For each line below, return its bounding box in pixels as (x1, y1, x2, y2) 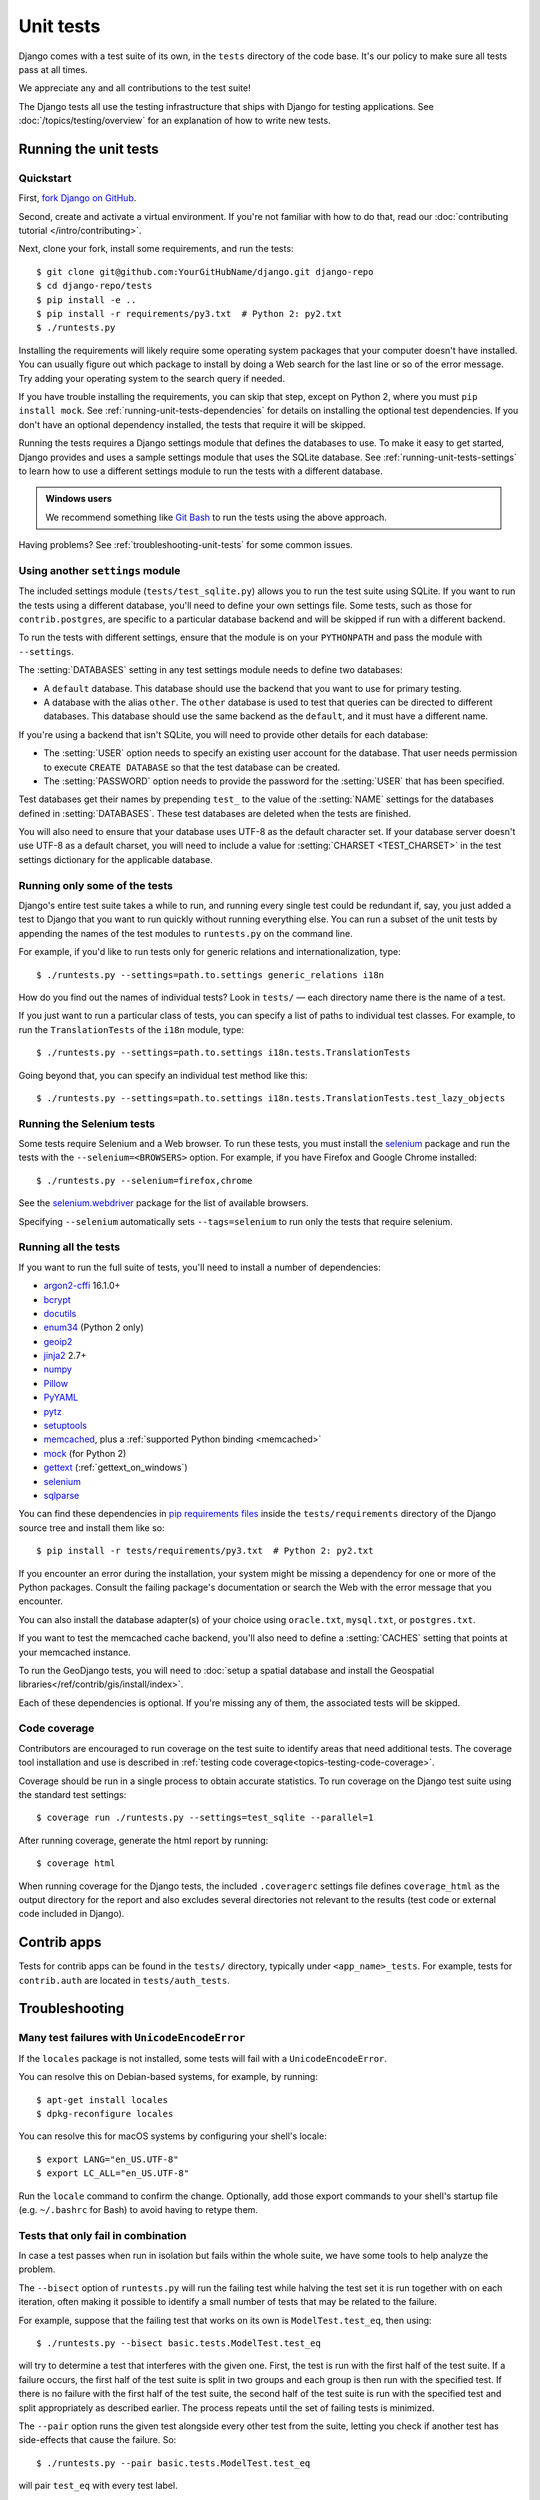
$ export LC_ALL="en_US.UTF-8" (36, 2168, 190, 2179)
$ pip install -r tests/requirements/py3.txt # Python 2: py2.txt (36, 1545, 374, 1557)
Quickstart (18, 171, 72, 185)
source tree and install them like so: (18, 1521, 165, 1534)
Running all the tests (18, 1240, 120, 1254)
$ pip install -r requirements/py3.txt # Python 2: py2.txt (36, 308, 342, 319)
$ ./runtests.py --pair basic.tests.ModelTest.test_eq (36, 2457, 311, 2469)
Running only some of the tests (18, 878, 174, 892)
